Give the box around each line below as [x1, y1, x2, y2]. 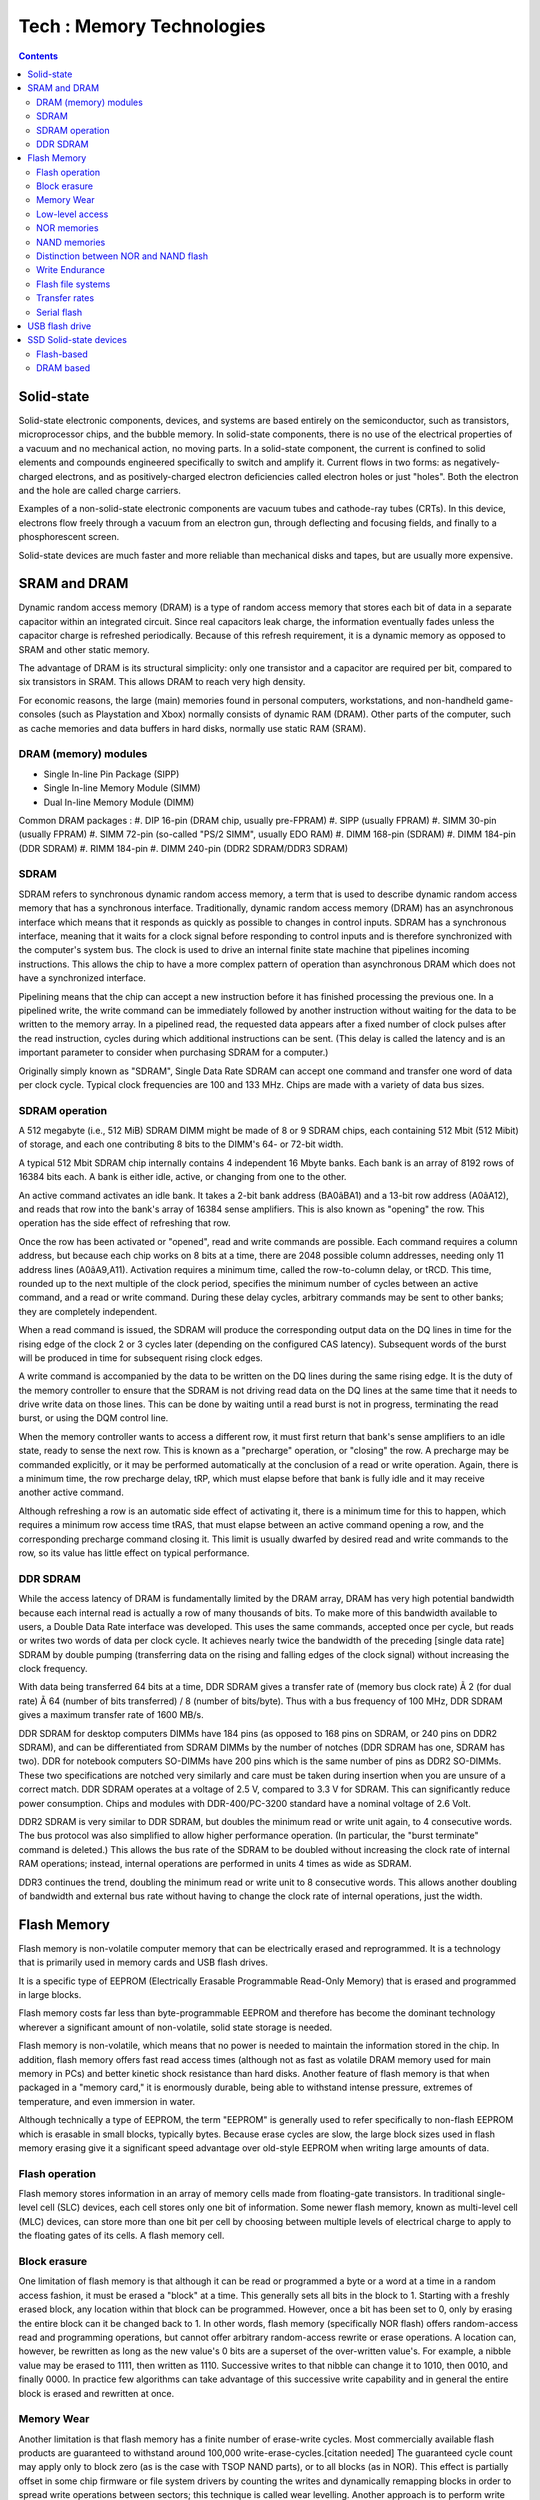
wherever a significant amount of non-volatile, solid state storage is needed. [18, 2021, 333, 2033]
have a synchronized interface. [18, 972, 147, 984]
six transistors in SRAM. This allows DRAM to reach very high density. [18, 676, 306, 688]
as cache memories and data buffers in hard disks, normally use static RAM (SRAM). [18, 722, 367, 734]
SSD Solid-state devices [27, 334, 127, 346]
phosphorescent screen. [18, 531, 120, 543]
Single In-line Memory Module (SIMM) [43, 782, 201, 794]
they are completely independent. [18, 1305, 158, 1317]
